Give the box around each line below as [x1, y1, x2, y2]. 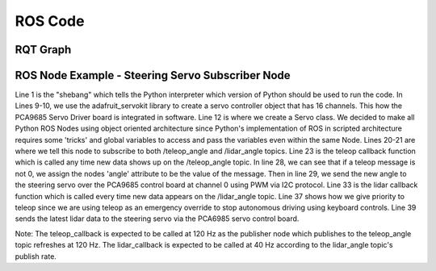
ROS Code [15, 12, 85, 30]
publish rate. [15, 251, 57, 261]
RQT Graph [15, 43, 72, 56]
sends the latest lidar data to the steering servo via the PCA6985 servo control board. [15, 214, 300, 223]
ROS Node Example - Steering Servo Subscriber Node [15, 69, 291, 82]
